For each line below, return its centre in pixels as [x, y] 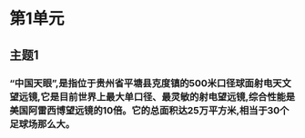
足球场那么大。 [42, 123]
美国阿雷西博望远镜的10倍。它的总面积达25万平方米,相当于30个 [149, 110]
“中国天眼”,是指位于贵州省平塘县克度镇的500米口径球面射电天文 [150, 83]
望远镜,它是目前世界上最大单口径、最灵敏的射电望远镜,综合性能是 [152, 96]
